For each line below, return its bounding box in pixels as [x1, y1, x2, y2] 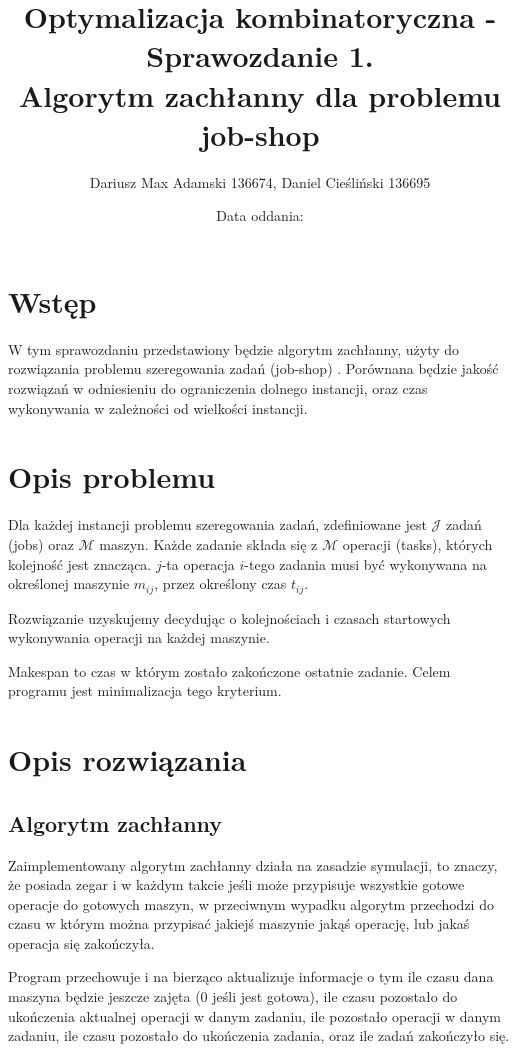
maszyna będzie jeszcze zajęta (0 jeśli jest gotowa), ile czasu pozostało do [8, 986, 458, 1007]
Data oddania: [216, 205, 304, 226]
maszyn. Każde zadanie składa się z [99, 533, 318, 554]
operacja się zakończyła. [8, 932, 155, 953]
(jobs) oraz [8, 533, 74, 554]
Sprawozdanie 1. [146, 35, 374, 76]
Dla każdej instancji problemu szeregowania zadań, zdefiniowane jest [8, 514, 427, 535]
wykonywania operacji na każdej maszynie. [8, 627, 270, 648]
